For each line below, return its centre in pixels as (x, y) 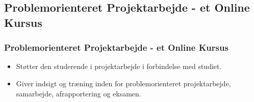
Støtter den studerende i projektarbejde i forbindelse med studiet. (119, 66)
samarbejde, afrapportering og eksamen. (79, 93)
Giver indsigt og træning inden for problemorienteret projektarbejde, (123, 83)
